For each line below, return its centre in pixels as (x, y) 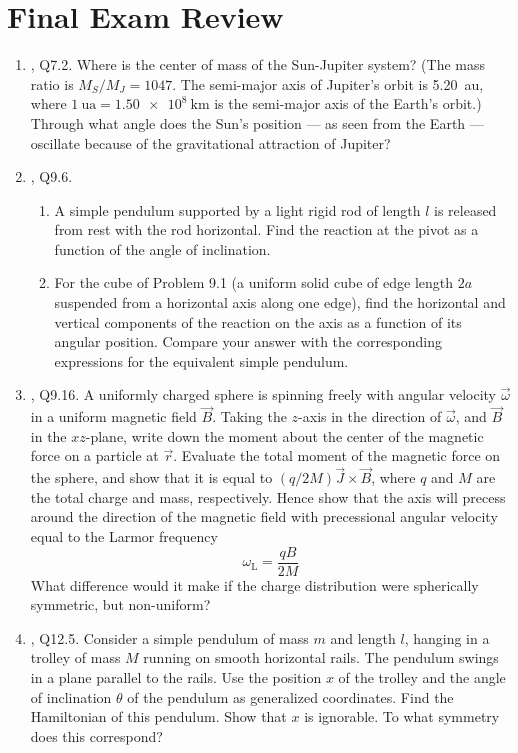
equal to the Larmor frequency (124, 536)
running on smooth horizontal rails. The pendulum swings (321, 657)
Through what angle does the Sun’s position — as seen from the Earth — (257, 122)
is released (465, 209)
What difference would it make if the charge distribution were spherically (254, 584)
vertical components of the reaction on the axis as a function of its (258, 321)
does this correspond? (96, 735)
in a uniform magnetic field (113, 416)
